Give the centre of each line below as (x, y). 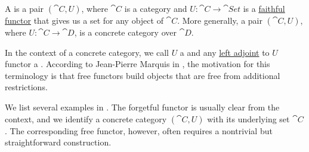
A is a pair (24, 8)
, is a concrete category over (125, 32)
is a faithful (264, 8)
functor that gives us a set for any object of (84, 20)
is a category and (156, 8)
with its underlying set (248, 118)
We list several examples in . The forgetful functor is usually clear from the (142, 107)
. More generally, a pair (220, 20)
